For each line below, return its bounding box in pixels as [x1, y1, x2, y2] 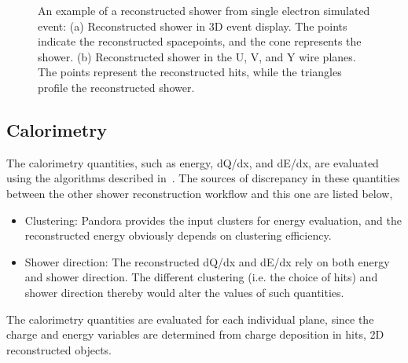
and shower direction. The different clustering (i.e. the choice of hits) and [24, 269, 378, 285]
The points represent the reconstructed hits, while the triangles [38, 64, 342, 80]
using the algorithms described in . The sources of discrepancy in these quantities [6, 170, 400, 186]
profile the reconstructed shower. [38, 79, 195, 95]
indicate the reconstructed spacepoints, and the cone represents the [38, 33, 362, 49]
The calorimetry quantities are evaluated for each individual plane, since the [6, 310, 374, 327]
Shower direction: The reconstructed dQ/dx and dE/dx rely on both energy [24, 253, 390, 269]
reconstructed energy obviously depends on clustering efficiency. [24, 227, 332, 244]
